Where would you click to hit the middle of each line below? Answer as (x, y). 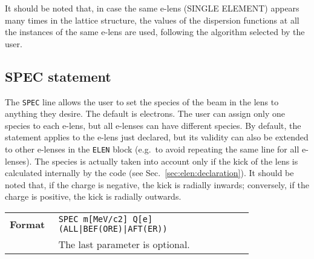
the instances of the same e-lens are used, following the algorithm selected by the (155, 32)
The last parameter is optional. (124, 244)
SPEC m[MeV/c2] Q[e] (106, 219)
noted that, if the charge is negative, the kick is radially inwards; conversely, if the (157, 184)
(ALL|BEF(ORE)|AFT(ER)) (113, 229)
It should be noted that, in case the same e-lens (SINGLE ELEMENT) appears (152, 8)
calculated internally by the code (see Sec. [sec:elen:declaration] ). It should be (149, 173)
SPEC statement (58, 76)
